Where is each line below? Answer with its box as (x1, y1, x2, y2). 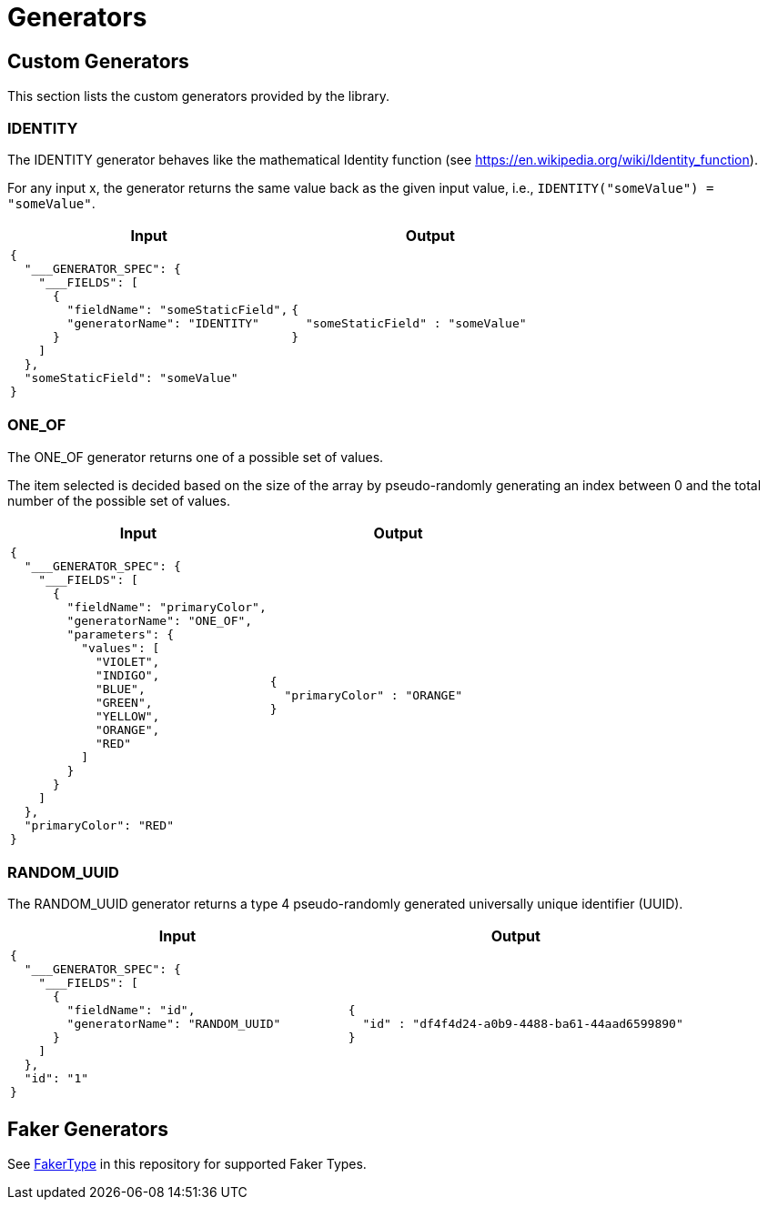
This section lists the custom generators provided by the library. (7, 88, 390, 105)
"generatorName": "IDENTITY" (66, 316, 259, 330)
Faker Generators (7, 1117, 168, 1141)
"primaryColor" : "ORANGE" (284, 689, 463, 703)
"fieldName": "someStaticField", (66, 302, 288, 317)
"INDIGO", (95, 668, 160, 682)
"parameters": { (66, 627, 175, 641)
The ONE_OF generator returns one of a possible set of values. (7, 448, 384, 465)
